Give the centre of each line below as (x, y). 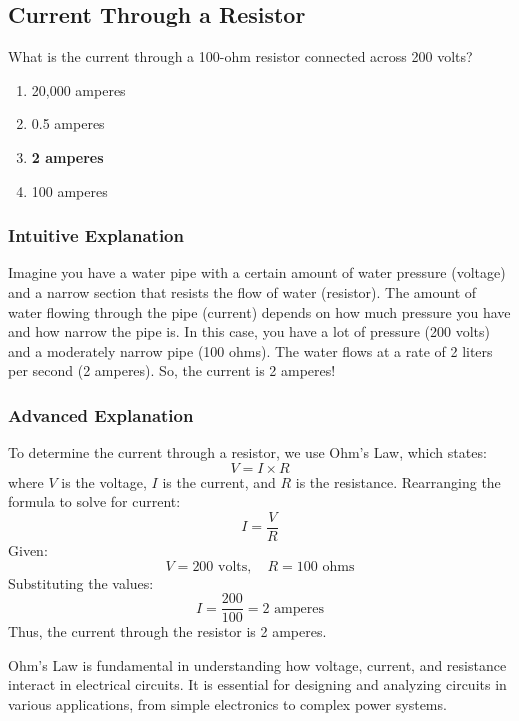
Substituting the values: (81, 582)
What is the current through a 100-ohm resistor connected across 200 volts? (240, 56)
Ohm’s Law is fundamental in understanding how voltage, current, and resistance (257, 664)
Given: (28, 550)
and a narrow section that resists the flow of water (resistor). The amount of (242, 291)
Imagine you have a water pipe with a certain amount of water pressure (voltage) (257, 272)
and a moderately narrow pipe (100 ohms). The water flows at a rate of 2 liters (250, 350)
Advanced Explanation (101, 414)
